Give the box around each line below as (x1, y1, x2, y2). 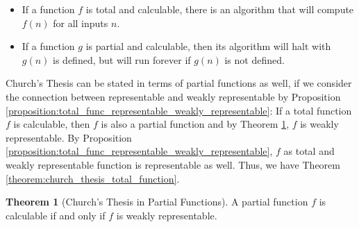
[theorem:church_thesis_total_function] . (6, 171, 180, 185)
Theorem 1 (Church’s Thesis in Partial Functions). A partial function (6, 194, 308, 209)
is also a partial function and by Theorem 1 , (101, 117, 290, 131)
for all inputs (53, 15, 108, 30)
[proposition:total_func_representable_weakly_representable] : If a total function (6, 103, 352, 117)
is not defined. (224, 52, 285, 67)
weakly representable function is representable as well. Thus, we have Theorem (6, 157, 340, 171)
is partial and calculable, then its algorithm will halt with (85, 39, 331, 53)
